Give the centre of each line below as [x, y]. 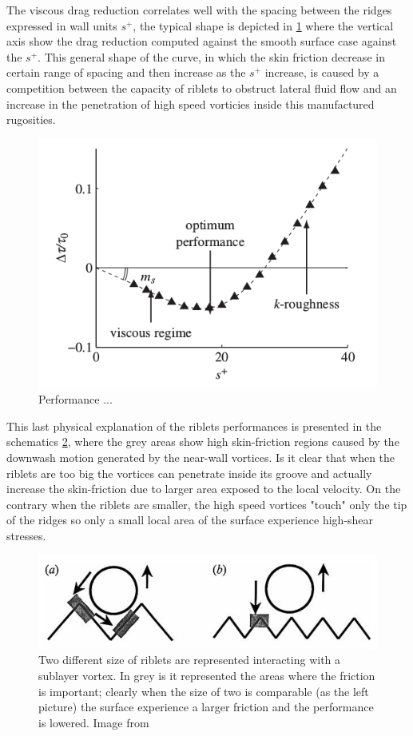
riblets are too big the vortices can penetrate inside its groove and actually [189, 473]
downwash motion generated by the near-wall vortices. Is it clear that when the [201, 457]
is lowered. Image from [94, 722]
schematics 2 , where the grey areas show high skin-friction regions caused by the [203, 442]
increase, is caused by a [322, 72]
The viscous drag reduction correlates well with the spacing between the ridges [199, 10]
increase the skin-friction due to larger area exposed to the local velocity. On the [204, 489]
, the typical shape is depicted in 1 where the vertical [263, 25]
